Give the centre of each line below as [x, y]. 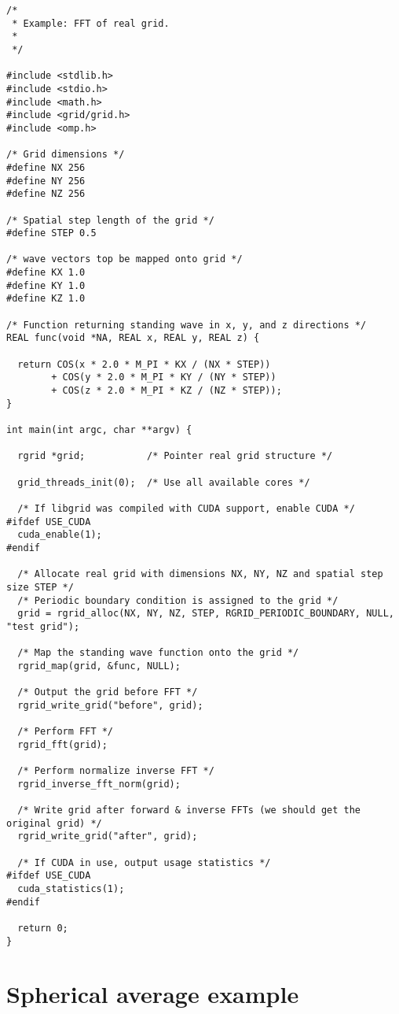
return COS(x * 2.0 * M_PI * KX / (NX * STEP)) [144, 364]
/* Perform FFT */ [66, 732]
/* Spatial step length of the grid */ [110, 220]
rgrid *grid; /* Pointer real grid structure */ [175, 456]
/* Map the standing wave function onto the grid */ [158, 653]
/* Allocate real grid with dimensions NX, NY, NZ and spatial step [200, 574]
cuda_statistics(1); [71, 888]
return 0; [43, 928]
